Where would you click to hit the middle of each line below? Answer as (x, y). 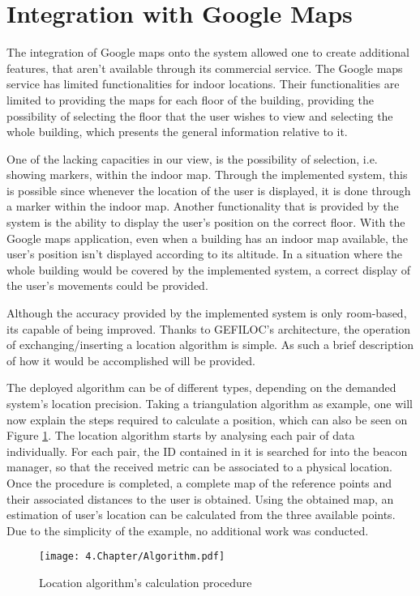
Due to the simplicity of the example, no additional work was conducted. (188, 530)
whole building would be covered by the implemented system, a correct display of (209, 269)
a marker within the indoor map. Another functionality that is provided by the (203, 206)
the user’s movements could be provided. (107, 285)
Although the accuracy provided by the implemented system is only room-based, (207, 313)
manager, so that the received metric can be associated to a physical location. (199, 467)
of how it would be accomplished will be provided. (131, 360)
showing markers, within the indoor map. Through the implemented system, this (207, 175)
